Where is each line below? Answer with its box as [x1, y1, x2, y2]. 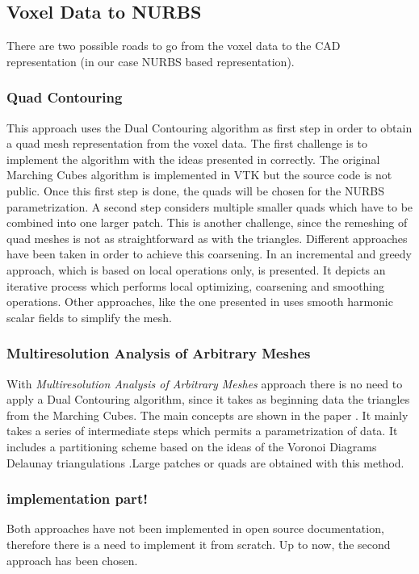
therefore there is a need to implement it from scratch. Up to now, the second [6, 535, 391, 552]
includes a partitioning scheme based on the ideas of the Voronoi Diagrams [6, 438, 377, 455]
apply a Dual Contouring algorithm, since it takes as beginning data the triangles [6, 391, 410, 408]
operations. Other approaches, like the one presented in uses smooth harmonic [6, 293, 393, 310]
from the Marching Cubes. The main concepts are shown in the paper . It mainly [6, 406, 409, 423]
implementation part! [6, 488, 148, 509]
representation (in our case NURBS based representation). [6, 52, 295, 69]
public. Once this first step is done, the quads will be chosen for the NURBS [6, 182, 384, 199]
